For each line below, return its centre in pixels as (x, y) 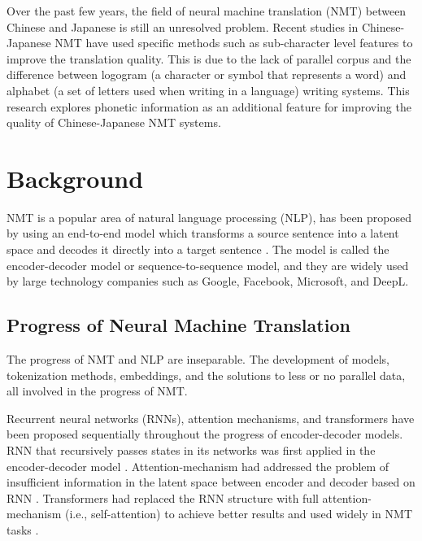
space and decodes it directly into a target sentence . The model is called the (198, 249)
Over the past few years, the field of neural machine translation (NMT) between (207, 11)
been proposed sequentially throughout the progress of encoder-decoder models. (205, 434)
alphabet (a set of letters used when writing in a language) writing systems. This (208, 90)
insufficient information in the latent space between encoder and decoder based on (211, 482)
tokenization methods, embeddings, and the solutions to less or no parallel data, (206, 375)
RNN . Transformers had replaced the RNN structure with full (163, 497)
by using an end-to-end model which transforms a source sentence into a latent (203, 233)
